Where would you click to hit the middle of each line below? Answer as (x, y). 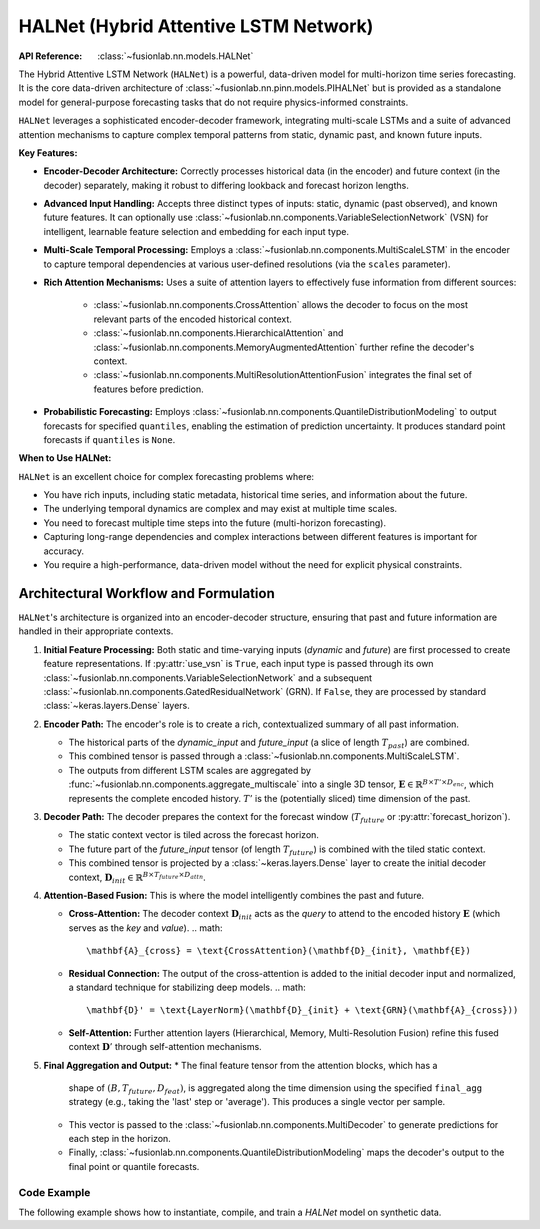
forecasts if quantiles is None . (109, 439)
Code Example (54, 1192)
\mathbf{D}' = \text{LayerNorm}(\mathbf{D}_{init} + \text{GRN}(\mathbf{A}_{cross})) (302, 1010)
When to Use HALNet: (65, 458)
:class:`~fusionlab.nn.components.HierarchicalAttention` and (218, 333)
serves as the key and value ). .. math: (145, 927)
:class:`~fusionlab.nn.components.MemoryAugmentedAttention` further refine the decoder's (284, 347)
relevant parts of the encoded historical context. (192, 319)
